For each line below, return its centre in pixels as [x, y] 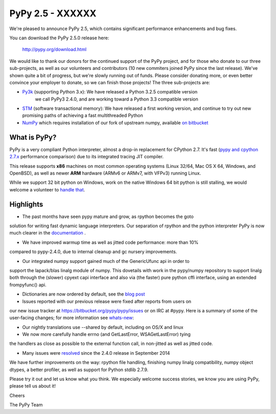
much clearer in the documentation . [48, 233]
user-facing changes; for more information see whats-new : [72, 318]
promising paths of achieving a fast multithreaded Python [83, 115]
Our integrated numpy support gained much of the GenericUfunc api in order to [106, 261]
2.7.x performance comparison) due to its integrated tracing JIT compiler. [86, 157]
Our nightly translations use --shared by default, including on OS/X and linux [103, 327]
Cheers [17, 395]
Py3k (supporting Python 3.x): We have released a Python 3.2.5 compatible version [110, 92]
